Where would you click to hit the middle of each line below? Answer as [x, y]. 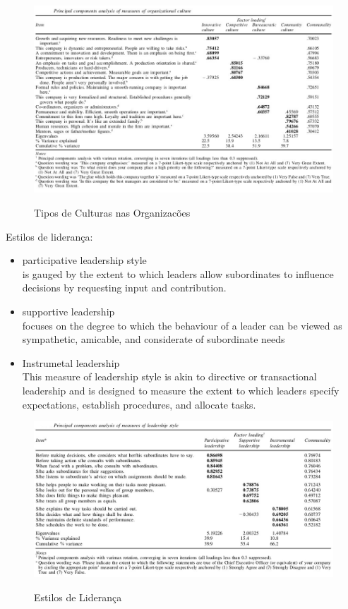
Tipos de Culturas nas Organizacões [112, 213]
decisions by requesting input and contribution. [124, 288]
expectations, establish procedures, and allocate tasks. [139, 404]
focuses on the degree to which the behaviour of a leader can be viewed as [182, 325]
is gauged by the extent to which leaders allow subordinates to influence [178, 273]
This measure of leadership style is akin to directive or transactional [169, 376]
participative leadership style [84, 260]
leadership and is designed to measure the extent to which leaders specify [181, 390]
